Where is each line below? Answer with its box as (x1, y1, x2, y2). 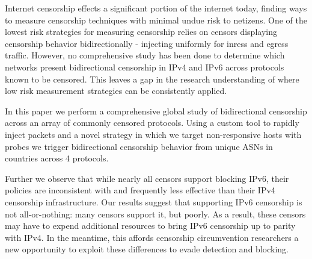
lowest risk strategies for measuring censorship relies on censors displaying (5, 25, 277, 38)
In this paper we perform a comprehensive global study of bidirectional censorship (5, 104, 307, 117)
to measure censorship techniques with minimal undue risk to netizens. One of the (5, 13, 308, 26)
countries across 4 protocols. (5, 152, 109, 164)
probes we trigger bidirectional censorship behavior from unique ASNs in (5, 140, 273, 152)
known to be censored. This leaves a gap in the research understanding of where (5, 72, 299, 85)
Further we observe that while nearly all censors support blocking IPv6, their (5, 172, 289, 184)
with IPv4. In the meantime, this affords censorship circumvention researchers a (5, 231, 299, 243)
